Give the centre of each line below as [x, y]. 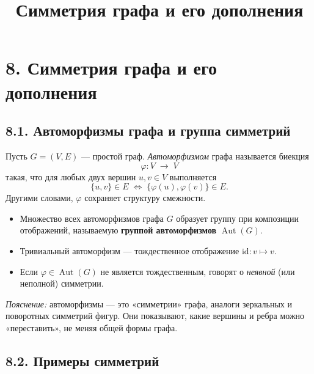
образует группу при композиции [238, 218]
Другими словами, [39, 198]
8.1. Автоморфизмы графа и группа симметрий [148, 130]
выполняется [193, 176]
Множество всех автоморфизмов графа [92, 218]
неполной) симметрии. [62, 283]
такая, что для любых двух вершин [71, 176]
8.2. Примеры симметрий [82, 360]
